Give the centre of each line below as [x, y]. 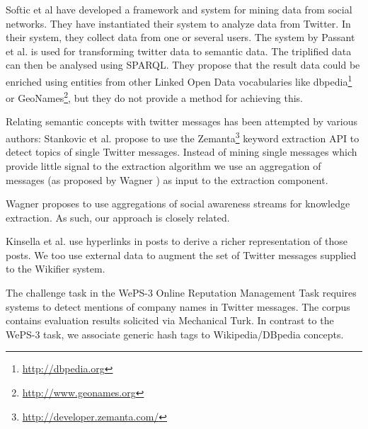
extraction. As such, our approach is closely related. [118, 217]
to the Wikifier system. [56, 269]
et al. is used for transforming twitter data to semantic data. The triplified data [179, 51]
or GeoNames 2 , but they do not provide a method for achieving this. [155, 97]
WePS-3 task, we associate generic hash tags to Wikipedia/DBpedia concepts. [175, 334]
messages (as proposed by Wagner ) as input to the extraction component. [167, 179]
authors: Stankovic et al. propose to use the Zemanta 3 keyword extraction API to [183, 137]
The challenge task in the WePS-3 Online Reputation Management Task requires [181, 293]
